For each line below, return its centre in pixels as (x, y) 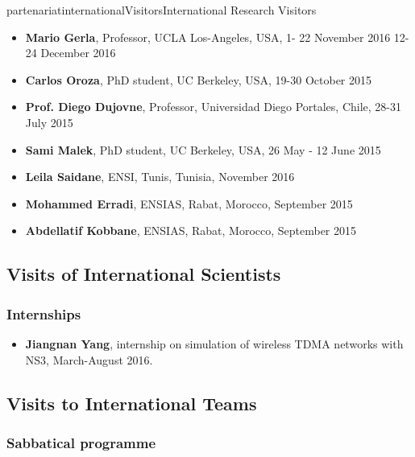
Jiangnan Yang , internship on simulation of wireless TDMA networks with (214, 343)
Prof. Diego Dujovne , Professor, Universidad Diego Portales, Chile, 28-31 (214, 107)
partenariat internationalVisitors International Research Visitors (162, 10)
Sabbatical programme (81, 442)
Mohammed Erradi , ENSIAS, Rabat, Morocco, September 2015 (189, 203)
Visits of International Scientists (144, 274)
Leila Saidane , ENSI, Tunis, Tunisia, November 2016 (160, 177)
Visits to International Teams (132, 403)
